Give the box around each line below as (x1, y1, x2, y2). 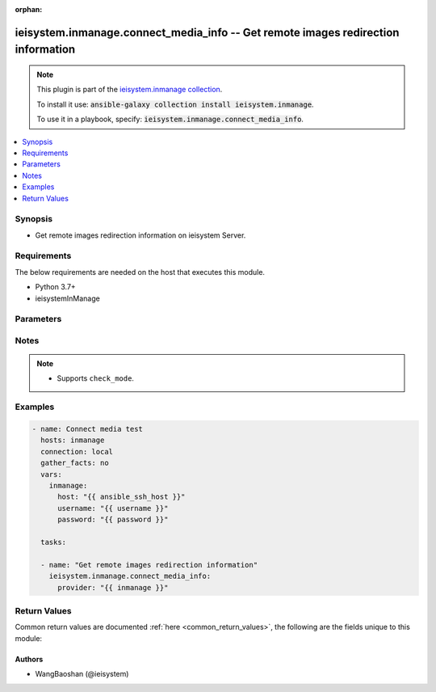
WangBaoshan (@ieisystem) (35, 669, 129, 679)
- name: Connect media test (31, 424, 143, 434)
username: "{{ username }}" (57, 504, 169, 513)
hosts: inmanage (40, 436, 105, 445)
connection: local (40, 447, 113, 456)
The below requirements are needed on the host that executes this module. (15, 267, 266, 276)
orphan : (15, 5, 43, 14)
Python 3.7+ (35, 282, 76, 292)
